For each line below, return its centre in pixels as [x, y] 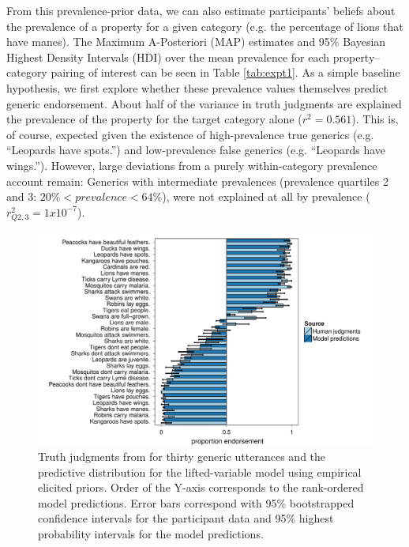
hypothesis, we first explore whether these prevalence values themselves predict [197, 87]
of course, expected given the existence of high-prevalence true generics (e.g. [190, 134]
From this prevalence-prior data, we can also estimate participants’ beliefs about [201, 10]
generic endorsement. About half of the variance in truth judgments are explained [204, 103]
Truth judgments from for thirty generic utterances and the [182, 456]
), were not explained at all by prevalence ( [266, 196]
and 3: [22, 196]
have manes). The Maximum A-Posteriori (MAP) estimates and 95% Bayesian [196, 41]
